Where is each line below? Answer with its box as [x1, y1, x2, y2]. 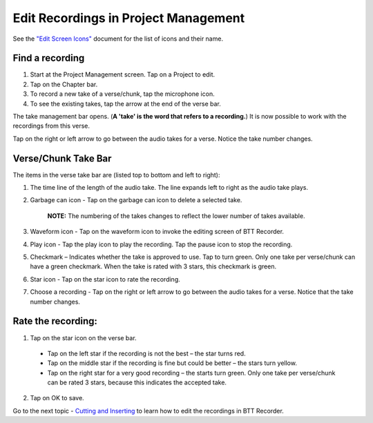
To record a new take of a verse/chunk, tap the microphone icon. [30, 90, 215, 98]
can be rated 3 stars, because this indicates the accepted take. [47, 378, 227, 386]
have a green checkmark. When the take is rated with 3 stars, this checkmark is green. [30, 262, 276, 270]
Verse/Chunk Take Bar [12, 153, 112, 164]
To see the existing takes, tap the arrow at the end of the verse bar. [30, 99, 221, 108]
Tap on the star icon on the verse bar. [30, 333, 137, 342]
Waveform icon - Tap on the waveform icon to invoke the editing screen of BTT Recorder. [30, 228, 285, 236]
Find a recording [12, 52, 85, 64]
